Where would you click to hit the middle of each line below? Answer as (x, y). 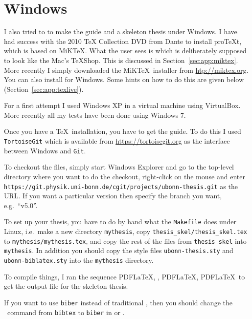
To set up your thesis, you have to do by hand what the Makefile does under (120, 222)
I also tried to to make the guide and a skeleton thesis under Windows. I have (121, 32)
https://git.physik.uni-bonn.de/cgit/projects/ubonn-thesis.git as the (121, 186)
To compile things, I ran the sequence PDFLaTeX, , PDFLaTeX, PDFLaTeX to (125, 276)
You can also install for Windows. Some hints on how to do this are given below (124, 79)
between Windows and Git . (45, 150)
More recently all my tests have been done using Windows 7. (95, 115)
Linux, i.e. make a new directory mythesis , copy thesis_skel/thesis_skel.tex (126, 231)
